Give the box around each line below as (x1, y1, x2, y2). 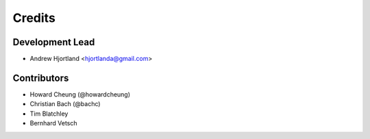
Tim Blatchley (29, 110, 69, 118)
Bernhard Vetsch (29, 119, 77, 127)
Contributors (12, 72, 69, 84)
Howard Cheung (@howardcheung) (29, 90, 130, 99)
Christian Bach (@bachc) (29, 100, 101, 108)
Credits (12, 10, 56, 25)
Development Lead (12, 36, 95, 48)
